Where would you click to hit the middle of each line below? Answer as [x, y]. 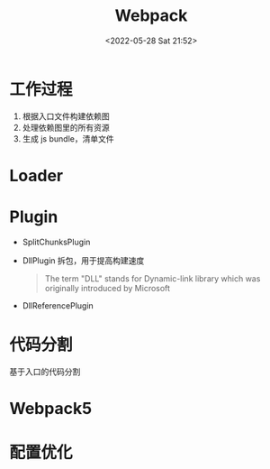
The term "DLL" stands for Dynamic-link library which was [153, 278]
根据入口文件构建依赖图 [66, 116]
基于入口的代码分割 [45, 372]
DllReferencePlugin [58, 305]
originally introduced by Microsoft [108, 288]
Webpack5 [51, 408]
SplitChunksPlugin [56, 242]
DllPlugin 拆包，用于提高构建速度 [83, 260]
